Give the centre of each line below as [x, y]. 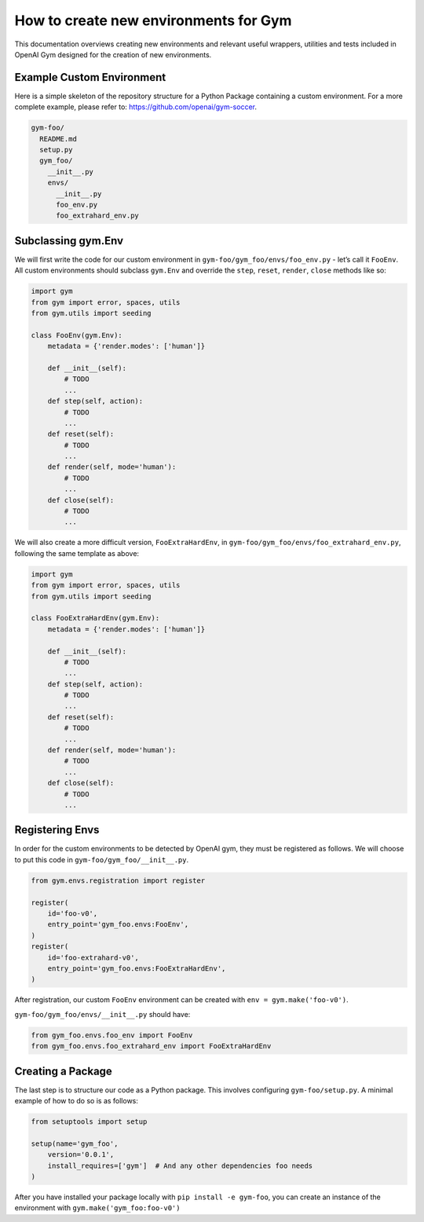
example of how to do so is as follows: [77, 1101]
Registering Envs [57, 830]
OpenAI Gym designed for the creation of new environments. [113, 54]
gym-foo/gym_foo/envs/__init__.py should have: [102, 1014]
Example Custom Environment [90, 77]
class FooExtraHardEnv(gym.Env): [95, 618]
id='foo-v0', [73, 914]
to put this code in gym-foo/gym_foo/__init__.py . [102, 859]
